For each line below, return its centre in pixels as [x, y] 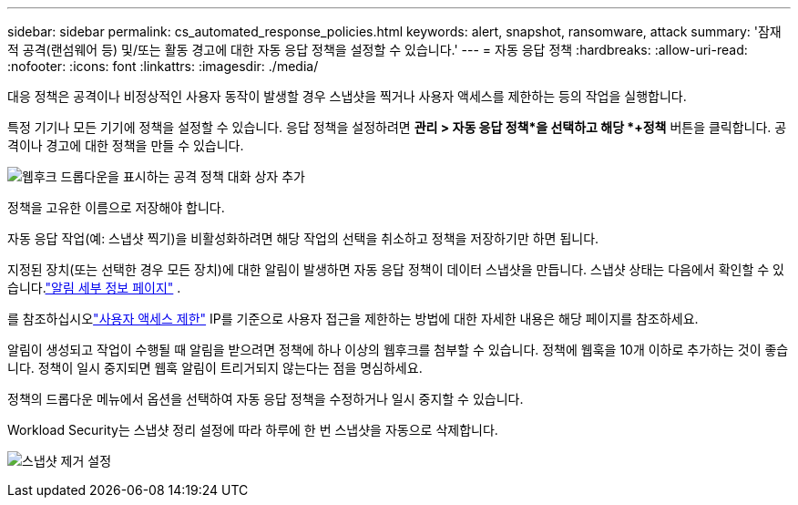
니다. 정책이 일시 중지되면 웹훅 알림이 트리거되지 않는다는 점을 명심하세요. [215, 368]
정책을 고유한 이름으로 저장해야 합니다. [116, 207]
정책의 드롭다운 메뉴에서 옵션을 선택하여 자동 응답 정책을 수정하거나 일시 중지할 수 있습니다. [266, 399]
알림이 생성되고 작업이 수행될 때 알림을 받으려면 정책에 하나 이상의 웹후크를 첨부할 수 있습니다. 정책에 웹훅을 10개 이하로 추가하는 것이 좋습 [398, 350]
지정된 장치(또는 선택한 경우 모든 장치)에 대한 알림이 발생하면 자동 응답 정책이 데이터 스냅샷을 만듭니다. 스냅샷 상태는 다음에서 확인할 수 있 [396, 269]
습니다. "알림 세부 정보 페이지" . [94, 288]
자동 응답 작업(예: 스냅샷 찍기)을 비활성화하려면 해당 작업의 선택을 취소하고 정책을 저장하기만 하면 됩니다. [303, 238]
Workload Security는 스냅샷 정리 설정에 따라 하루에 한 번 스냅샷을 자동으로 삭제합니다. [253, 430]
